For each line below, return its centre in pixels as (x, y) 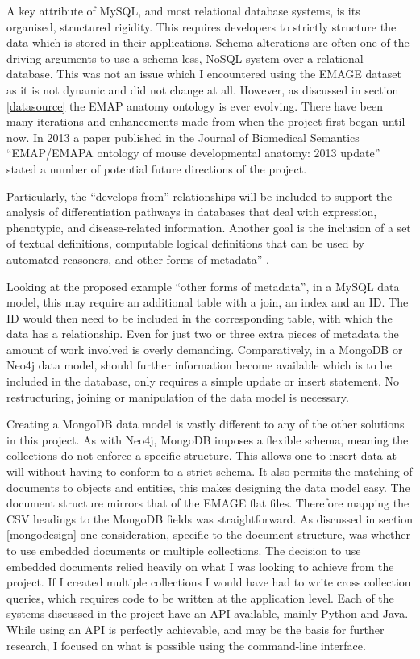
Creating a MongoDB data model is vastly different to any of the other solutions (206, 424)
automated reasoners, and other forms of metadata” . (138, 259)
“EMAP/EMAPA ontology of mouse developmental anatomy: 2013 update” (193, 153)
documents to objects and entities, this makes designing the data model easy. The (208, 487)
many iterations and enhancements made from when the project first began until (206, 121)
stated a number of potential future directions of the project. (157, 168)
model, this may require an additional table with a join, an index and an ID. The (208, 302)
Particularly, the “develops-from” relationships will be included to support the (200, 196)
